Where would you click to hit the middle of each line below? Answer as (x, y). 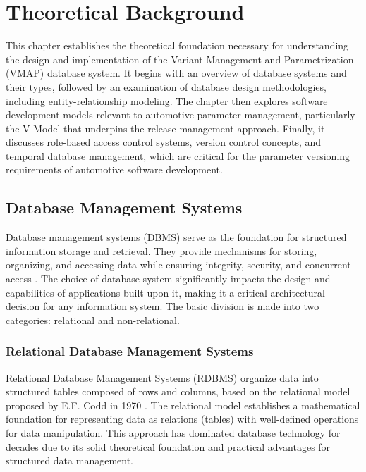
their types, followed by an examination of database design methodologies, (166, 86)
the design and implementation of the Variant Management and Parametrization (180, 59)
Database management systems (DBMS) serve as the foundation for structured (176, 237)
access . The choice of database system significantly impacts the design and (168, 279)
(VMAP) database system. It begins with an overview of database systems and (176, 73)
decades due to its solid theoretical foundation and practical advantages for (168, 446)
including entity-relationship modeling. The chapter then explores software (167, 100)
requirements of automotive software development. (114, 169)
